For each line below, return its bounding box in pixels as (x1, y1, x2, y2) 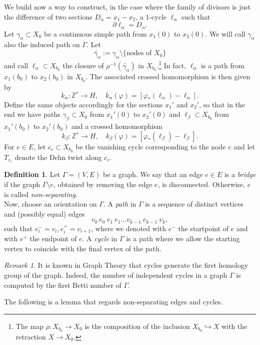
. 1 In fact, (156, 59, 186, 70)
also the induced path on (4, 39, 80, 50)
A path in (107, 199, 136, 209)
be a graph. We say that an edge (103, 169, 203, 180)
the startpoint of (178, 223, 229, 233)
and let (233, 141, 255, 151)
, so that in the (199, 99, 245, 109)
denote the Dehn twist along (14, 151, 102, 162)
